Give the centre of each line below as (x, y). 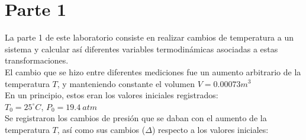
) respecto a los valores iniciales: (210, 129)
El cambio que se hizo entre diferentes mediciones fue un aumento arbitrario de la (153, 71)
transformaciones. (37, 60)
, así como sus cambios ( (101, 129)
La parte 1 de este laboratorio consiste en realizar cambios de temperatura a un (149, 37)
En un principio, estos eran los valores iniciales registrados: (112, 95)
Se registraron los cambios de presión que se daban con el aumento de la (136, 118)
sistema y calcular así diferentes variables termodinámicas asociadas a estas (141, 49)
